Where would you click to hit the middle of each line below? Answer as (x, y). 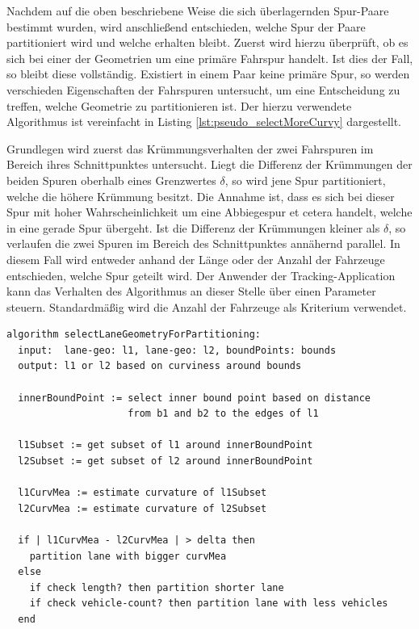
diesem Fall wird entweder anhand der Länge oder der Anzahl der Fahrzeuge (196, 259)
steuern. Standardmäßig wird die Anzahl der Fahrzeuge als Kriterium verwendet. (207, 306)
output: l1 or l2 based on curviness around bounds (160, 366)
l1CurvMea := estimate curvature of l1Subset (142, 493)
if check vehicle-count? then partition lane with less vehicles (209, 604)
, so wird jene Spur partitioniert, (305, 180)
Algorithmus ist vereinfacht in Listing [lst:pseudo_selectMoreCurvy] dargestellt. (204, 122)
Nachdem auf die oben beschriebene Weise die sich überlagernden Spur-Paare (198, 10)
